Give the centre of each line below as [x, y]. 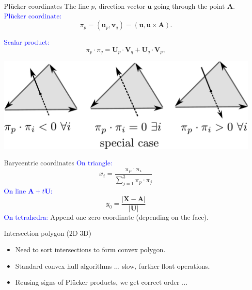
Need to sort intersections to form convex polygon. [90, 250]
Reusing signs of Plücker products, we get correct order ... [101, 282]
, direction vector [120, 6]
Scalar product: [27, 42]
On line [15, 191]
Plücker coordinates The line [47, 6]
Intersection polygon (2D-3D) [48, 233]
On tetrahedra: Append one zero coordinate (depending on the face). [106, 217]
